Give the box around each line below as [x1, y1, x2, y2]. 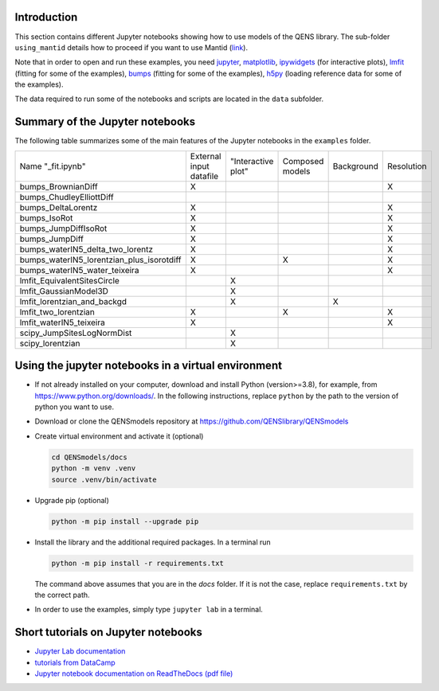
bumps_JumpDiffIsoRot [19, 223, 108, 234]
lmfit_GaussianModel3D [19, 285, 109, 296]
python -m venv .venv [51, 464, 136, 473]
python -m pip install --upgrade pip [51, 517, 199, 525]
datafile [190, 170, 219, 182]
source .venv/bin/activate [51, 474, 157, 484]
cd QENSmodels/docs [51, 452, 127, 462]
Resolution [386, 160, 427, 171]
